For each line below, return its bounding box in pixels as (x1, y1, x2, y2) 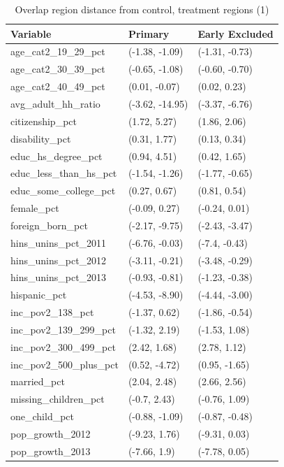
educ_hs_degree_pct (10, 148, 103, 163)
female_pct (10, 201, 59, 215)
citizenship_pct (10, 113, 77, 128)
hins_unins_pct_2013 (10, 270, 107, 285)
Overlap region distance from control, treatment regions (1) (15, 2, 269, 16)
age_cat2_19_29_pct (10, 44, 105, 59)
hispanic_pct (10, 287, 67, 302)
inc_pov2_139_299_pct (10, 322, 116, 336)
